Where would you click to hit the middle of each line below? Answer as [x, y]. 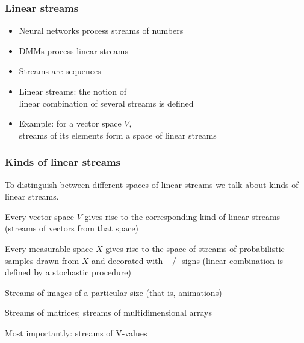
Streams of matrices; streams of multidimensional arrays [109, 313]
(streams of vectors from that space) [72, 228]
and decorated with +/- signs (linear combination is [188, 260]
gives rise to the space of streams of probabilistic [195, 248]
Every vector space [40, 216]
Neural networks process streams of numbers [101, 30]
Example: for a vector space [70, 123]
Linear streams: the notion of [73, 91]
